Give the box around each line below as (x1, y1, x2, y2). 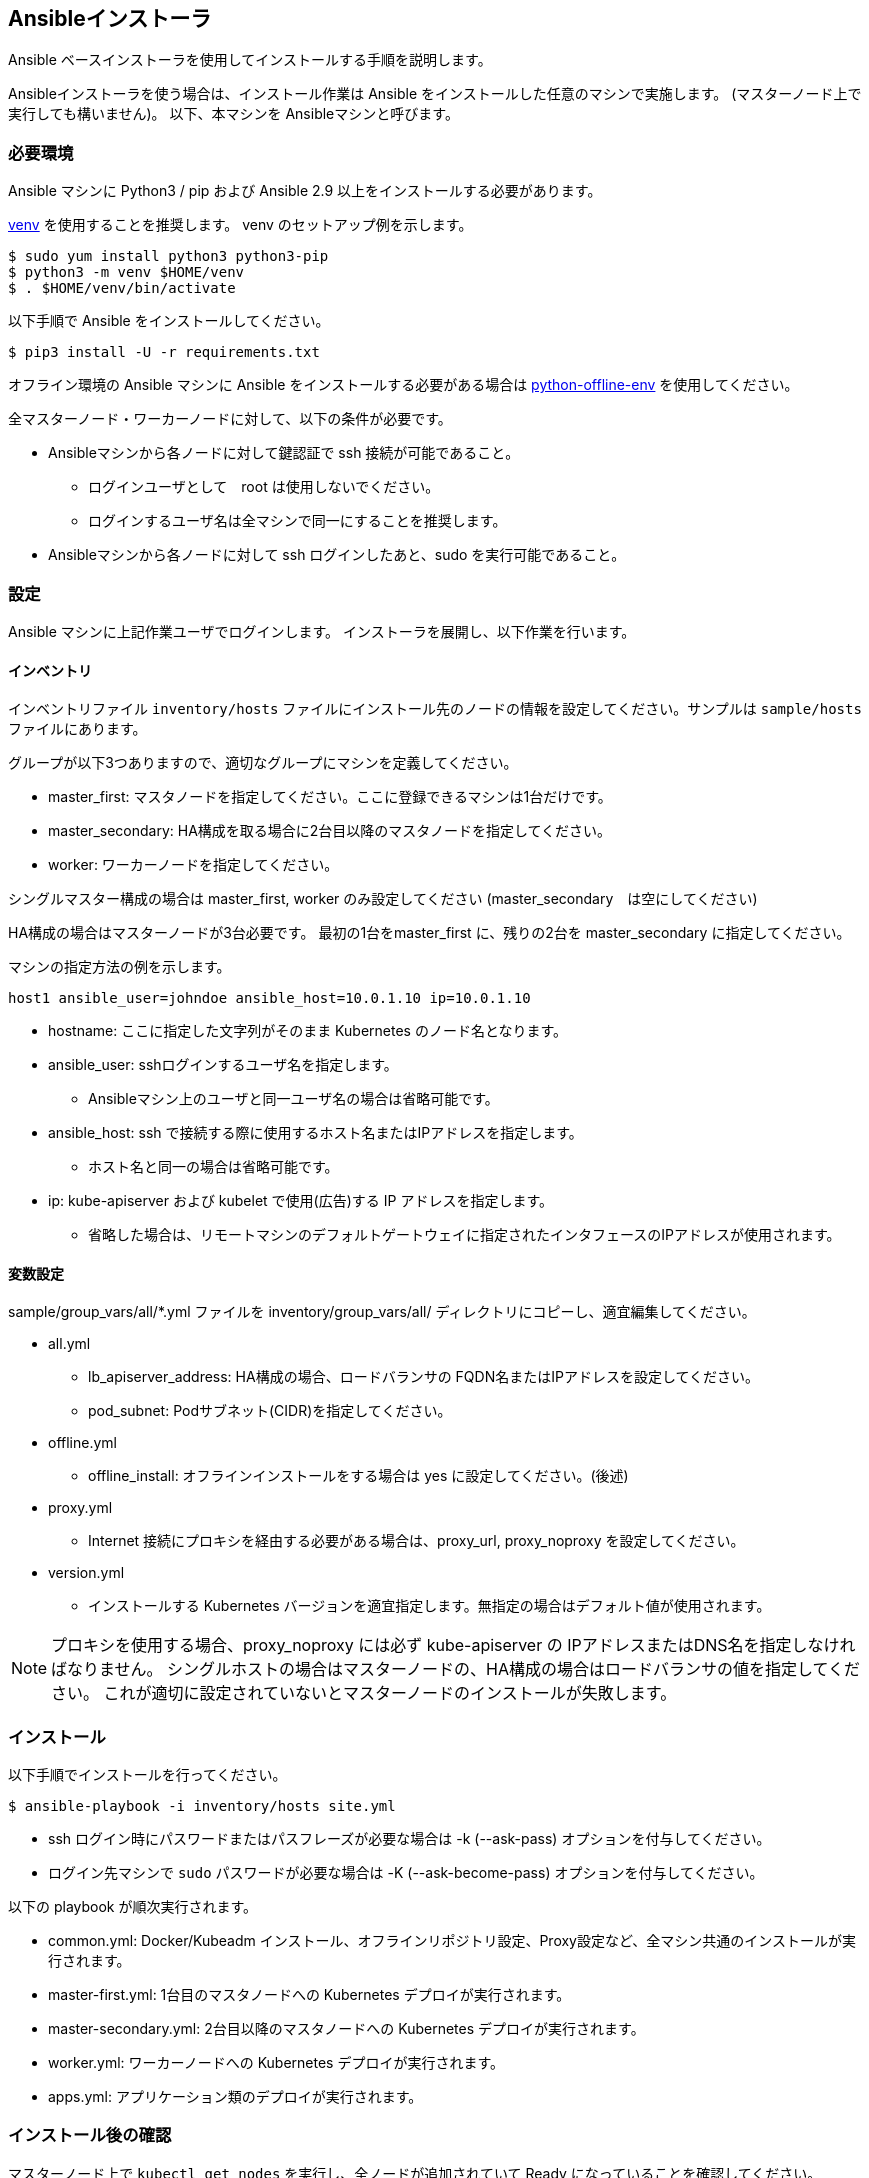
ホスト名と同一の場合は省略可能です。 (88, 1158, 339, 1176)
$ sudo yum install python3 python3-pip (8, 248, 329, 265)
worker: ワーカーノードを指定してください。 (48, 856, 339, 874)
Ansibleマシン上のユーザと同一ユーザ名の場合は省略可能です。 (88, 1090, 499, 1108)
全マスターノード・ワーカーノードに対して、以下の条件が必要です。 (8, 410, 452, 428)
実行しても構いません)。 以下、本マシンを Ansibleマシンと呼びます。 (8, 105, 459, 123)
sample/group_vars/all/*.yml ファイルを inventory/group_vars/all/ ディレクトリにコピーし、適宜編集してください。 (8, 1303, 756, 1321)
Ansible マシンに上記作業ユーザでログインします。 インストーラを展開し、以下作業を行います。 (8, 622, 636, 640)
